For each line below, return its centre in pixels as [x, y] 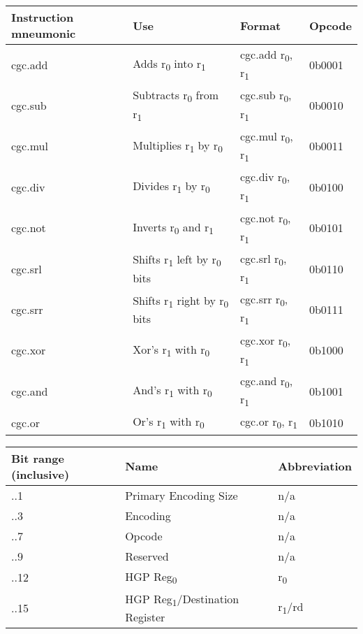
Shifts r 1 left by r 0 [177, 260]
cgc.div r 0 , [265, 178]
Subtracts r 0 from [176, 96]
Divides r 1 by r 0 [171, 187]
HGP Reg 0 [151, 577]
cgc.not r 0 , [266, 218]
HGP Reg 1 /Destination [182, 599]
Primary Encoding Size [181, 495]
